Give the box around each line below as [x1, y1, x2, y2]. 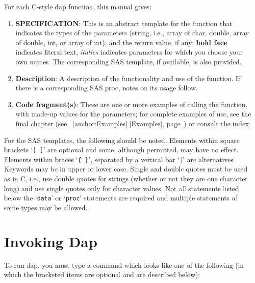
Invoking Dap [4, 231, 98, 251]
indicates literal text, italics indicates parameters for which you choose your [15, 47, 243, 57]
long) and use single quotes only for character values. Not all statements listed [4, 183, 239, 193]
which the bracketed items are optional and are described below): [4, 269, 200, 280]
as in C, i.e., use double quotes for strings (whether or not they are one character [4, 173, 248, 184]
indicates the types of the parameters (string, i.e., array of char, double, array [15, 28, 249, 38]
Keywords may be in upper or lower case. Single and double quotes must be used [4, 164, 248, 174]
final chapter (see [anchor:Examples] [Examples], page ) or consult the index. [15, 118, 251, 128]
